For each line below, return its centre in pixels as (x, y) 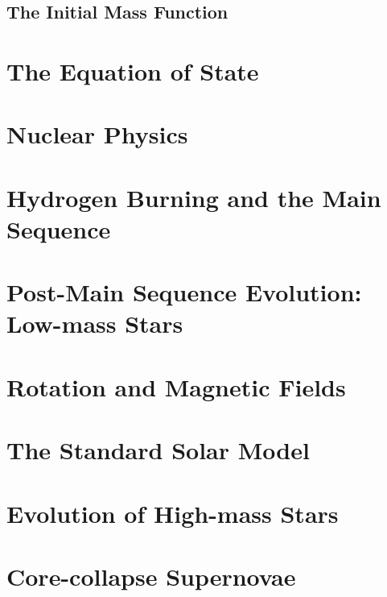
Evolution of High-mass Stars (173, 513)
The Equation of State (133, 70)
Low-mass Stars (95, 323)
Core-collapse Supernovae (151, 576)
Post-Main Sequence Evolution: (184, 292)
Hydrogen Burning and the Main (194, 197)
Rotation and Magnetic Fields (176, 386)
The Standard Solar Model (158, 450)
